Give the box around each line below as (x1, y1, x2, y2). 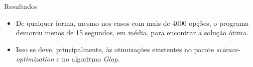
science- (216, 44, 240, 54)
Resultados (4, 1, 38, 11)
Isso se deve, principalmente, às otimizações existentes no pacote (16, 44, 214, 54)
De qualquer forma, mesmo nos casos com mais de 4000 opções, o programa (16, 17, 249, 28)
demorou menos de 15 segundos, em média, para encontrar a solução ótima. (16, 27, 248, 38)
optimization (16, 54, 54, 64)
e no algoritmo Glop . (56, 54, 120, 64)
